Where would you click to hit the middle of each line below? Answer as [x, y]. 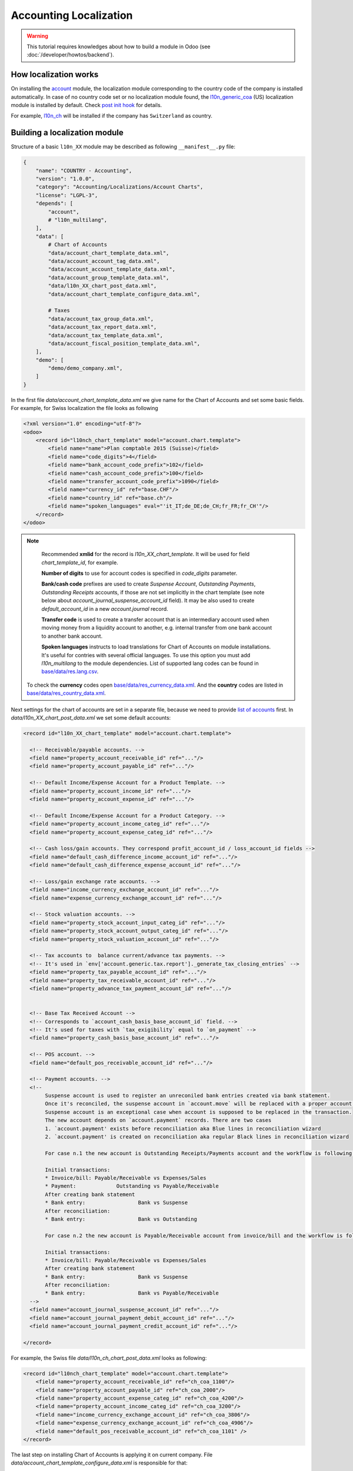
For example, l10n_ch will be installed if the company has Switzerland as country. [112, 116]
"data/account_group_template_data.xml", [109, 277]
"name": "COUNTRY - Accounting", [84, 170]
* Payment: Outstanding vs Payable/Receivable [132, 1186]
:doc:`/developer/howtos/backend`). [70, 55]
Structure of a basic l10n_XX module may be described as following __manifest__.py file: [123, 147]
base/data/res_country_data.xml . [66, 693]
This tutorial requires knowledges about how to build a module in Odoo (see [119, 46]
